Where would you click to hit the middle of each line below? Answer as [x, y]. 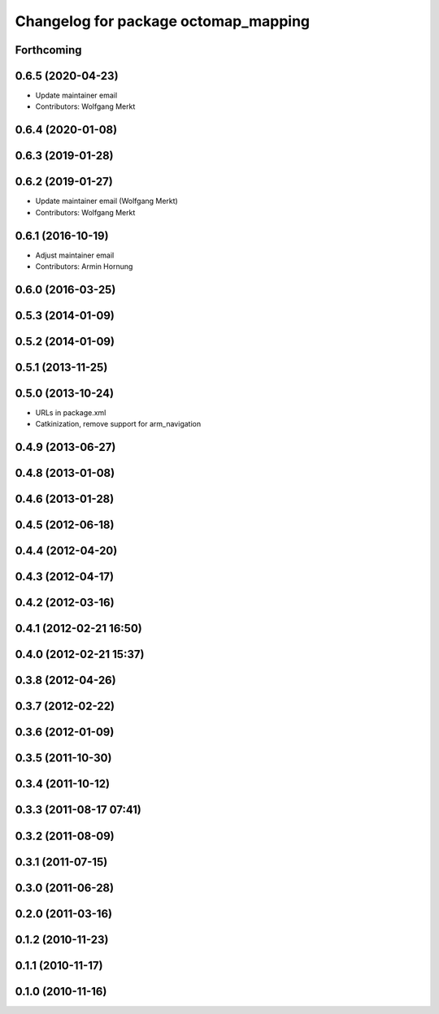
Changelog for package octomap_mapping [163, 21]
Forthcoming [48, 50]
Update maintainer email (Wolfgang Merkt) [106, 201]
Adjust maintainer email [75, 255]
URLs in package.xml [71, 413]
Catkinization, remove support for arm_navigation [118, 424]
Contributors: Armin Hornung [84, 266]
